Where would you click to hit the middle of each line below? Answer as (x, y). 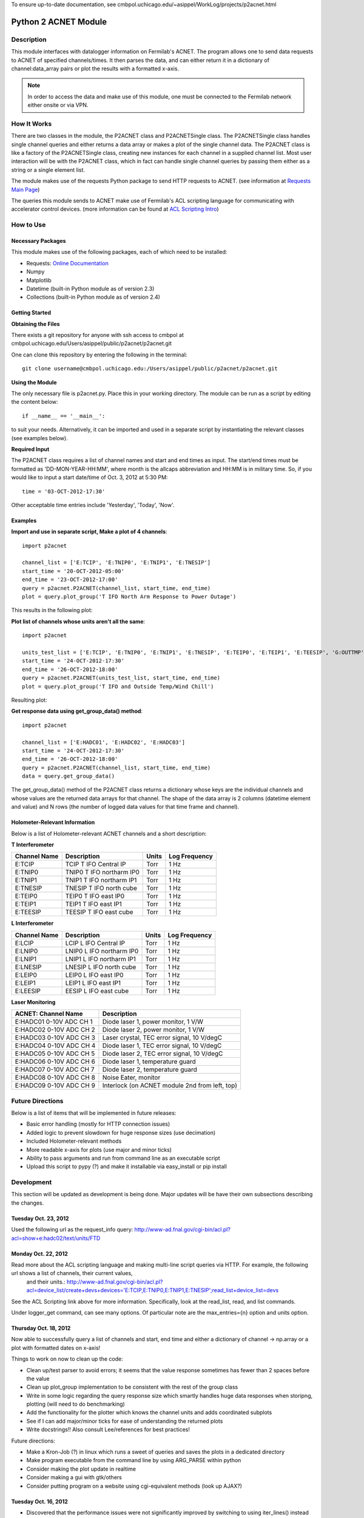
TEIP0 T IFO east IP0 (95, 896)
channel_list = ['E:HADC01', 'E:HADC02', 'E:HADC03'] (103, 742)
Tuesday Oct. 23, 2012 (40, 1218)
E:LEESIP (28, 991)
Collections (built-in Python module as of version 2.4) (93, 297)
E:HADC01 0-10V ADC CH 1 (54, 1022)
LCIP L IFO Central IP (95, 943)
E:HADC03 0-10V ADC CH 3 (55, 1038)
